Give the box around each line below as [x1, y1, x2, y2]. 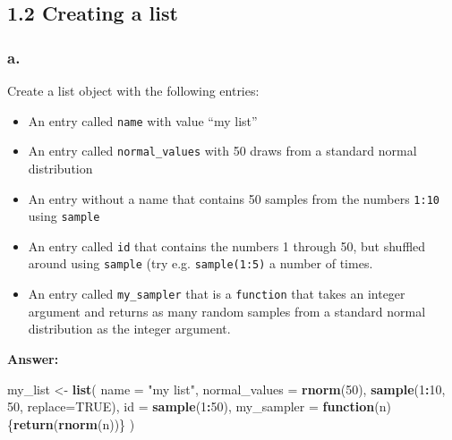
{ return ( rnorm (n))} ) [7, 414, 135, 433]
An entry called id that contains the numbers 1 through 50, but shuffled [28, 236, 426, 255]
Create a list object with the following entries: [7, 81, 260, 99]
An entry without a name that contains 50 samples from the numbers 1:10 [28, 189, 439, 207]
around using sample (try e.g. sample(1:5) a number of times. [28, 254, 373, 273]
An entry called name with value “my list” [28, 111, 258, 130]
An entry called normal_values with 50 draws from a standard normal [28, 141, 417, 160]
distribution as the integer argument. [28, 319, 231, 338]
